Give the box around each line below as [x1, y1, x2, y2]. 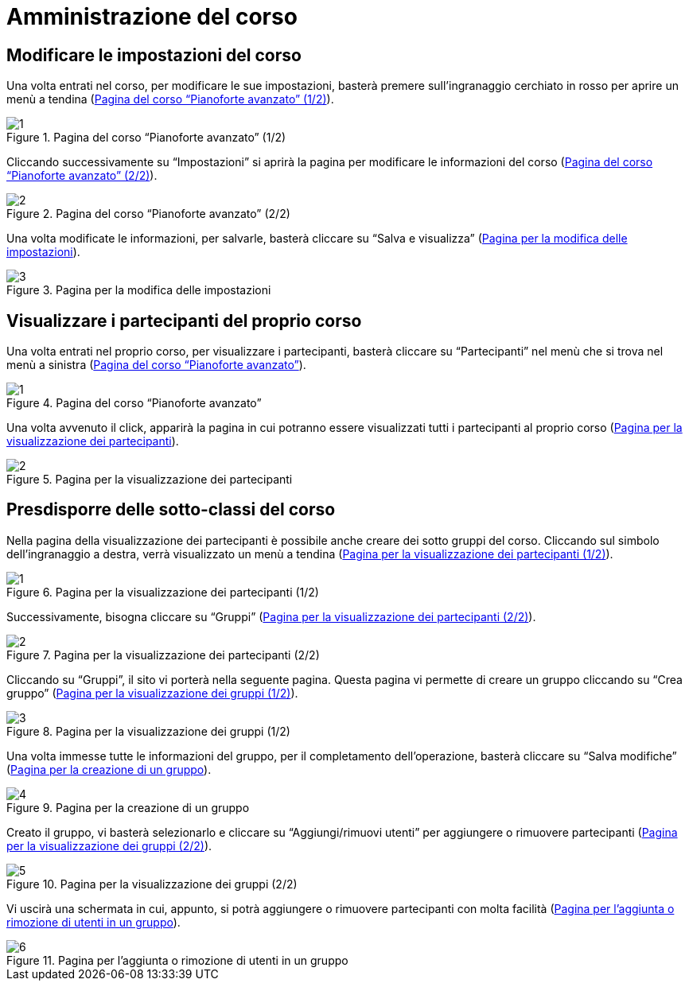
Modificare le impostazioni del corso [6, 45, 302, 65]
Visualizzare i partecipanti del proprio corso [6, 310, 362, 331]
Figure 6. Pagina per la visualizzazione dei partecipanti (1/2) [6, 585, 319, 599]
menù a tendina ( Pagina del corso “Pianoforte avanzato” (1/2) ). [6, 92, 334, 107]
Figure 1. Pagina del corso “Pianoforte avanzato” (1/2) [6, 130, 286, 145]
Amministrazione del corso [6, 3, 298, 30]
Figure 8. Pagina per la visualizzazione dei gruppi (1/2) [6, 724, 290, 738]
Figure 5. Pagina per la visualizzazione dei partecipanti [6, 472, 293, 487]
